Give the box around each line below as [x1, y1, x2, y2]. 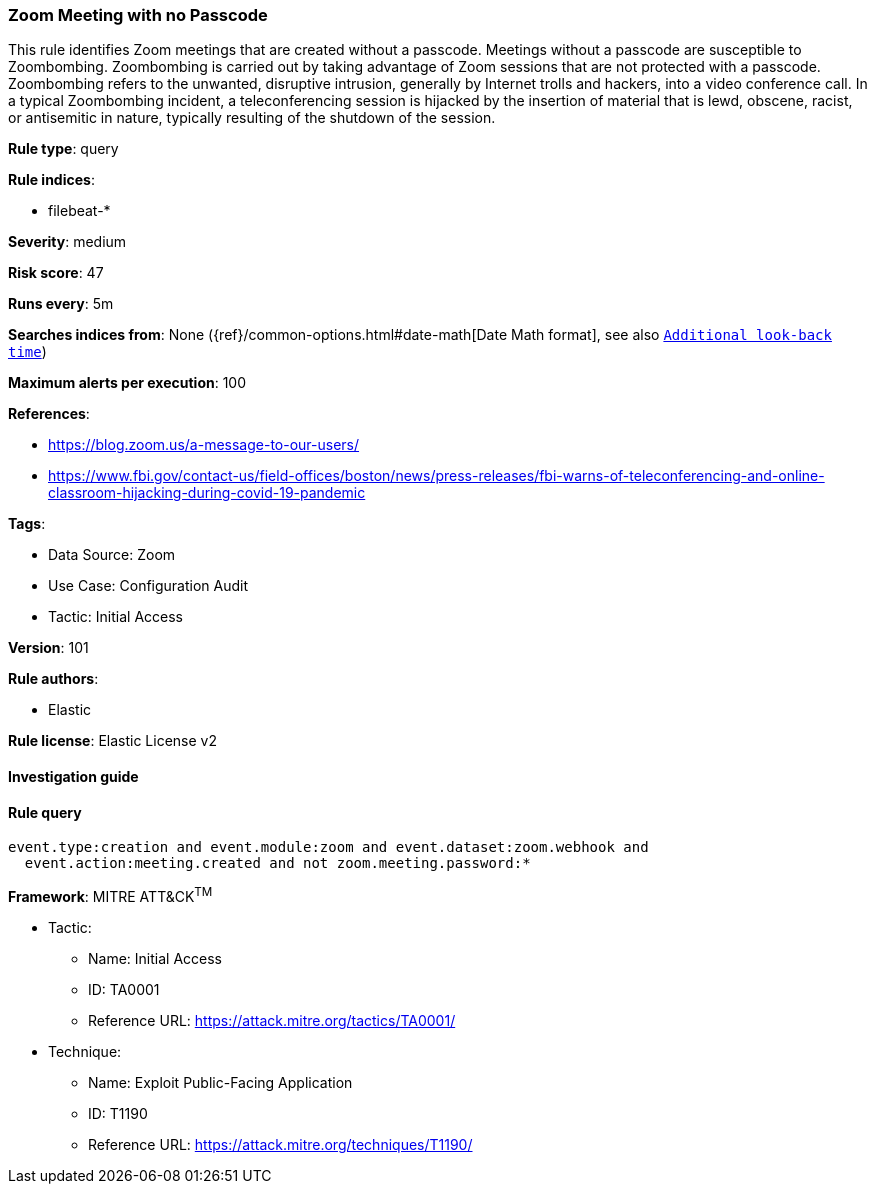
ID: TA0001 [88, 980, 160, 998]
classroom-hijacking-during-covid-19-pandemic [48, 484, 366, 502]
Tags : [8, 515, 46, 533]
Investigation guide [8, 767, 139, 785]
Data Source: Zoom [48, 546, 176, 564]
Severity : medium [8, 233, 127, 251]
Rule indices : [8, 171, 95, 189]
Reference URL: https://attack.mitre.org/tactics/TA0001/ [88, 1011, 456, 1029]
